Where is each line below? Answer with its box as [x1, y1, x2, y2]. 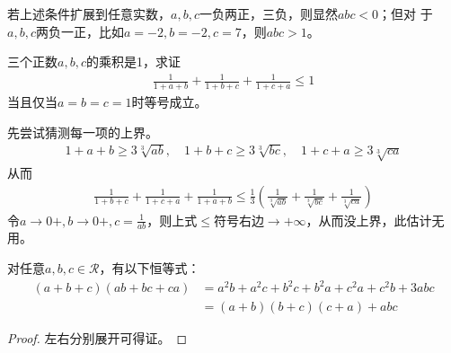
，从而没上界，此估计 [305, 210, 432, 229]
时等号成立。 [131, 93, 208, 111]
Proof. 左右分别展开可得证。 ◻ [7, 329, 188, 348]
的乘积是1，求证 [85, 52, 181, 71]
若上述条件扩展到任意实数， [7, 4, 171, 22]
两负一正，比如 [35, 22, 124, 40]
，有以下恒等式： [99, 258, 200, 277]
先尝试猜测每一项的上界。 [7, 122, 158, 141]
